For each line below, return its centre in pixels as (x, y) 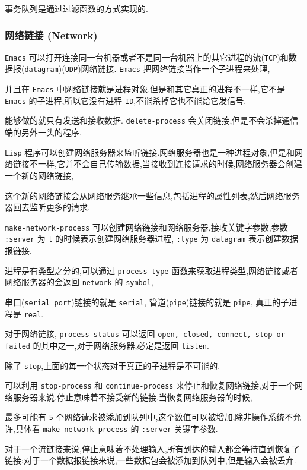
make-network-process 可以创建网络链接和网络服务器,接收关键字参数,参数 (146, 227)
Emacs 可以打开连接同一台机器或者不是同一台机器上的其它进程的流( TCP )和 (147, 57)
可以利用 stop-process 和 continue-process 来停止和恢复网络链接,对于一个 (150, 385)
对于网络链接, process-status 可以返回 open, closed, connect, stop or (145, 334)
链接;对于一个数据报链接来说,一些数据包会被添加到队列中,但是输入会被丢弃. (151, 460)
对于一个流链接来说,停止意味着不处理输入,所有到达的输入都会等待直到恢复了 (152, 448)
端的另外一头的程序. (43, 132)
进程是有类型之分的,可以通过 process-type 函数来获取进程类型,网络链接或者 (152, 270)
